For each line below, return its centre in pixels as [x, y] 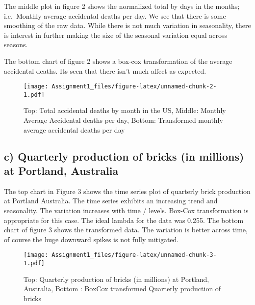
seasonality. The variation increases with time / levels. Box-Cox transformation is [126, 210]
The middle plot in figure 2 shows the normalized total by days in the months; [122, 6]
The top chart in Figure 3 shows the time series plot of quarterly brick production [127, 191]
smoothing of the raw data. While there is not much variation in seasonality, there [127, 25]
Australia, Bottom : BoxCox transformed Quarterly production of [122, 289]
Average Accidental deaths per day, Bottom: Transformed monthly [123, 120]
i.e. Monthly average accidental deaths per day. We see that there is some [115, 15]
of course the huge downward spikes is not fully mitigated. [91, 239]
